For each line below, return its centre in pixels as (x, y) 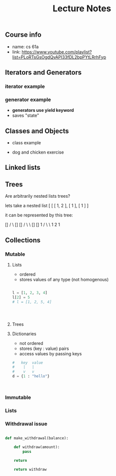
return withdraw (30, 469)
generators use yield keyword (43, 110)
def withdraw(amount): (37, 447)
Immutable (18, 397)
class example (27, 143)
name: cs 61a (25, 47)
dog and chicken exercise (38, 152)
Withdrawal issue (26, 423)
